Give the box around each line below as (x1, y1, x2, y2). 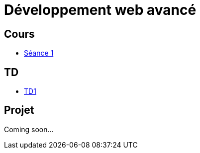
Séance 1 (24, 49, 54, 58)
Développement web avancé (4, 1, 197, 18)
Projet (4, 104, 34, 117)
